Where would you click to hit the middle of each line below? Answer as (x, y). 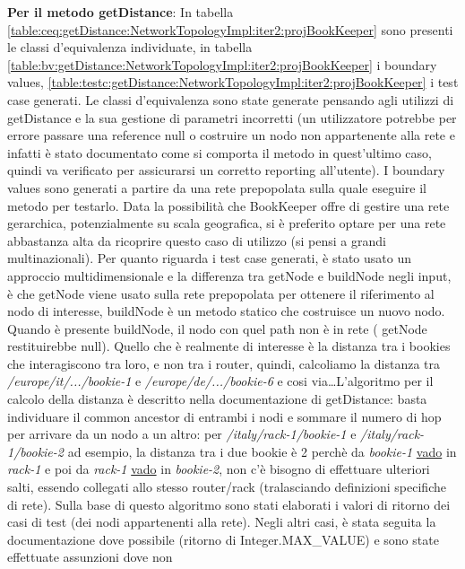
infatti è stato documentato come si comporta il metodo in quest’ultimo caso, (220, 152)
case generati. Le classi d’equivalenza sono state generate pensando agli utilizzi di (231, 99)
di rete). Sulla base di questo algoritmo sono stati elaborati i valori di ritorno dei (229, 504)
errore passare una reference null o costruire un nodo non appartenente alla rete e (231, 135)
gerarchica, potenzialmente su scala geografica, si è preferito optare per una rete (227, 223)
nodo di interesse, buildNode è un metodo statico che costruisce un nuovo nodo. (226, 311)
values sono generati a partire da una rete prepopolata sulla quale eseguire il (217, 187)
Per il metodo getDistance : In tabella (121, 12)
